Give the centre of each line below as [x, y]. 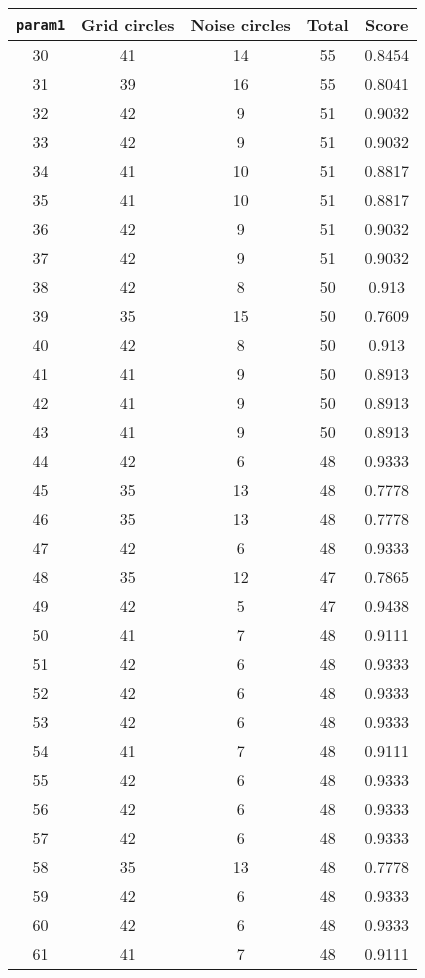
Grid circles [128, 24]
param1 [41, 24]
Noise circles [240, 24]
